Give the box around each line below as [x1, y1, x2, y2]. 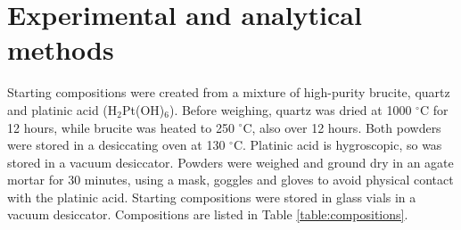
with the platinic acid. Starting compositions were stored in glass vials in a [7, 187, 416, 206]
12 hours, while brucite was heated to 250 [7, 118, 235, 136]
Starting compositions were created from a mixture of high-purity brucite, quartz [7, 83, 450, 102]
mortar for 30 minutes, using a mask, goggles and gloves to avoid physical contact [7, 170, 454, 189]
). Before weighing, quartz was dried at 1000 [169, 100, 412, 119]
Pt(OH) [122, 100, 165, 119]
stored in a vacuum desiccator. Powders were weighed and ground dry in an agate [7, 152, 454, 171]
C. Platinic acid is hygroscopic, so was [233, 136, 442, 154]
